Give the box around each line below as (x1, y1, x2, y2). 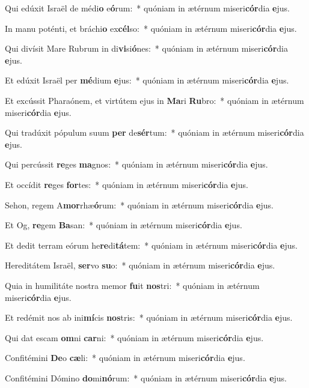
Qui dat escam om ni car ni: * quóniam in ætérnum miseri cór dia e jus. (5, 331, 264, 344)
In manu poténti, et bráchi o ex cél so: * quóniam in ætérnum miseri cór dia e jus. (5, 22, 297, 34)
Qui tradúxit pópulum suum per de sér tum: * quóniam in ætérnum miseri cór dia (5, 126, 304, 139)
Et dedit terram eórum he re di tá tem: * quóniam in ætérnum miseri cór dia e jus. (5, 238, 298, 251)
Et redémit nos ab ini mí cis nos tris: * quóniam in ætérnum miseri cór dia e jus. (5, 311, 293, 324)
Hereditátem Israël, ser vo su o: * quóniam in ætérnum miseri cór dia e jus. (5, 259, 275, 271)
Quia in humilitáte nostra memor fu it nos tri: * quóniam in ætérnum (5, 279, 260, 291)
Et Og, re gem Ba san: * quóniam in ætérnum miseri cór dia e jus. (5, 219, 242, 231)
